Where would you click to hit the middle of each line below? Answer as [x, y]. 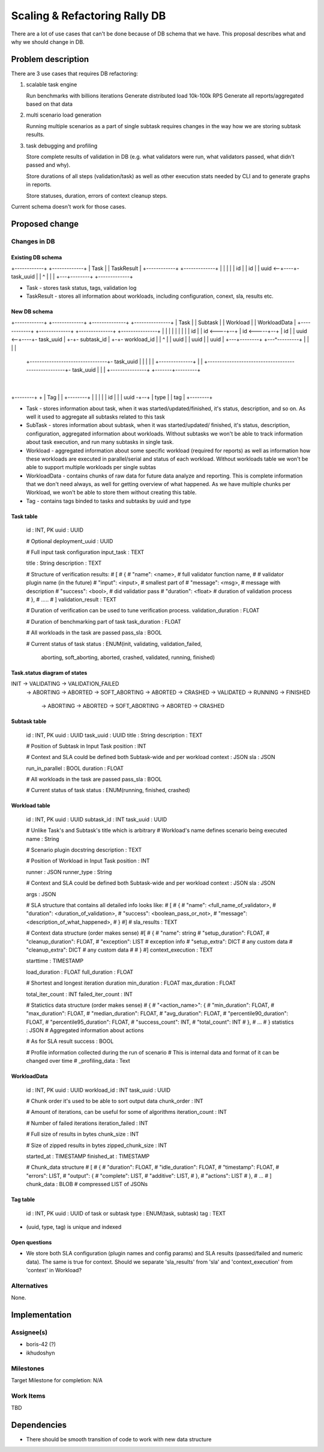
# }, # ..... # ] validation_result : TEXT [71, 599]
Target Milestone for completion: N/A [57, 1380]
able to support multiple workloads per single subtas [91, 467]
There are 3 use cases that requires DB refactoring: [74, 73]
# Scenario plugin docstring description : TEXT [84, 850]
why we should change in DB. [48, 42]
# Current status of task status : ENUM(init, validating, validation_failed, [114, 644]
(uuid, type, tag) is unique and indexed [74, 1226]
